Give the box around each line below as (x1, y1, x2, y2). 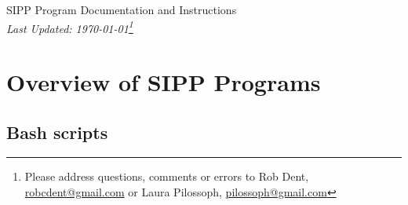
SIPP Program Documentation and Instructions (6, 2, 237, 17)
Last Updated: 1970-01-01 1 (6, 17, 133, 36)
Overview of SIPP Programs (6, 66, 321, 98)
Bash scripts (6, 119, 108, 144)
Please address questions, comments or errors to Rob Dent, (24, 168, 309, 185)
